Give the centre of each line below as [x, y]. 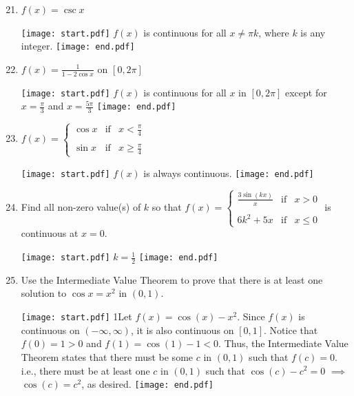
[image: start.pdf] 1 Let [76, 316]
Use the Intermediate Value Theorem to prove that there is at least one [172, 279]
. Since [251, 316]
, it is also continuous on [182, 330]
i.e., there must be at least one [85, 370]
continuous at [50, 233]
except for [306, 92]
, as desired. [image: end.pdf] [147, 384]
